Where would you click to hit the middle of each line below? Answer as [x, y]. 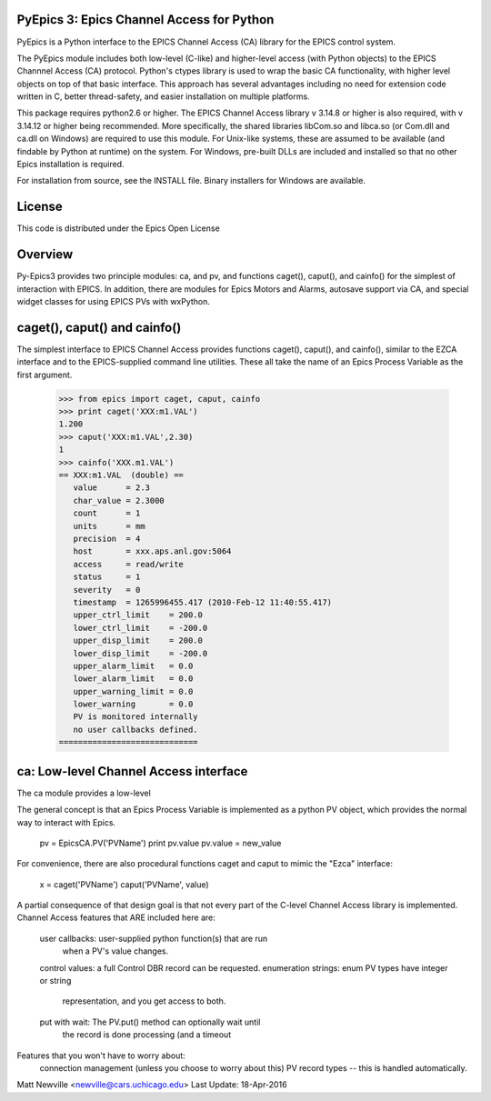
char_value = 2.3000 [119, 500]
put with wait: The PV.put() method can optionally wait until [150, 1022]
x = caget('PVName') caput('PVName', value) [124, 884]
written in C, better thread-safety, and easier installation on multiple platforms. [163, 96]
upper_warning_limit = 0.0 [133, 691]
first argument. [45, 375]
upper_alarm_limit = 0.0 [133, 666]
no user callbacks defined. [136, 729]
